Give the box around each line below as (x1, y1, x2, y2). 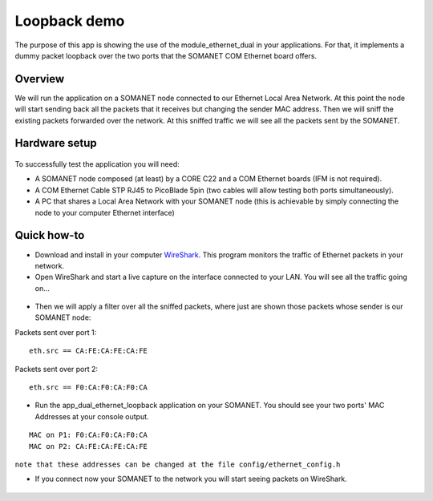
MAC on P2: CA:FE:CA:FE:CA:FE (29, 442, 148, 450)
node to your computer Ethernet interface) (34, 208, 176, 217)
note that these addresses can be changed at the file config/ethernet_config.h (14, 459, 341, 469)
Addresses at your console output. (34, 411, 149, 421)
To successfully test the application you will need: (14, 160, 180, 169)
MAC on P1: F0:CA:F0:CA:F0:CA (29, 430, 148, 440)
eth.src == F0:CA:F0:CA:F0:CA (29, 383, 148, 392)
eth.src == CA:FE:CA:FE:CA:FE (29, 346, 148, 356)
